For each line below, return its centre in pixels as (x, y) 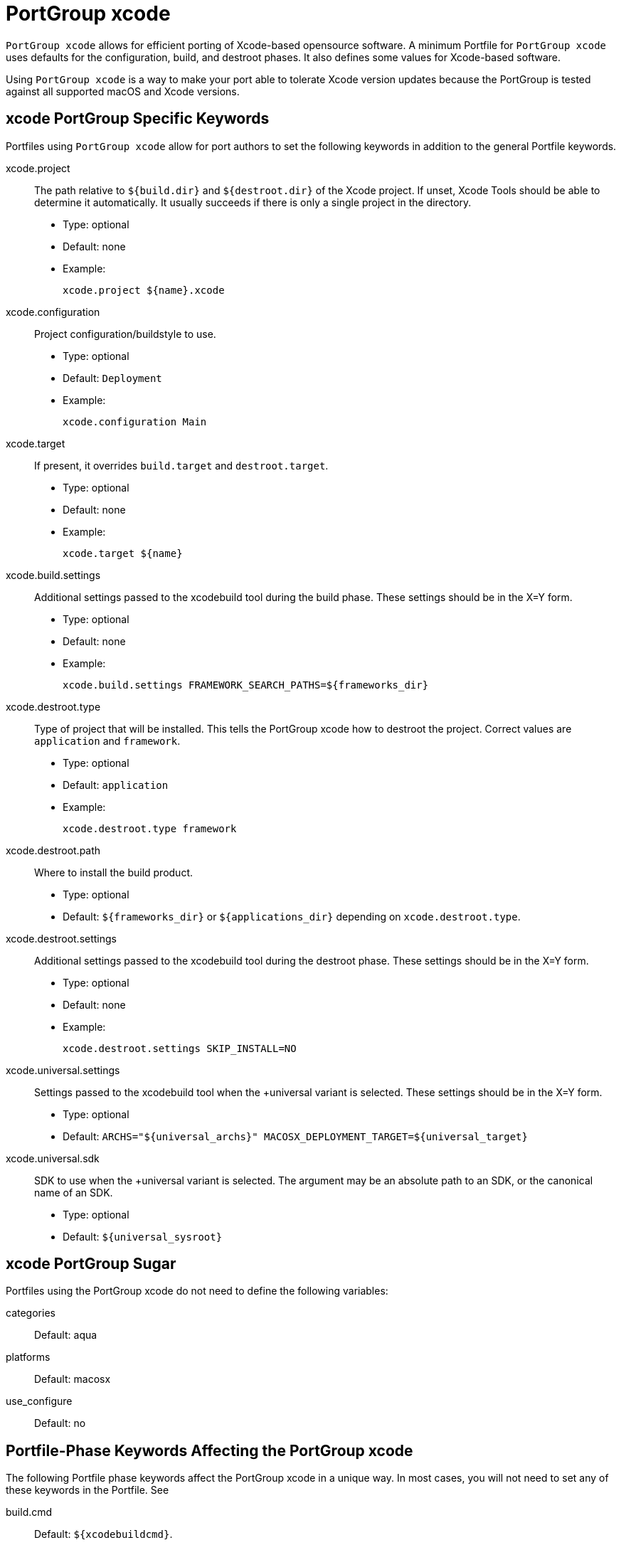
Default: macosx (73, 1379)
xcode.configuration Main (135, 421)
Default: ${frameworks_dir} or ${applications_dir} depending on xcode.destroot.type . (292, 916)
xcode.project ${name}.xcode (144, 290)
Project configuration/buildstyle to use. (125, 334)
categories (31, 1313)
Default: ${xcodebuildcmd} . (103, 1534)
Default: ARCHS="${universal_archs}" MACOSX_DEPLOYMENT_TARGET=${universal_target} (295, 1136)
